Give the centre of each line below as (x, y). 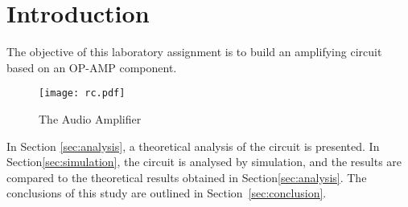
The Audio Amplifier (90, 118)
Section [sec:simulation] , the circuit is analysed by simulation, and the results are (204, 162)
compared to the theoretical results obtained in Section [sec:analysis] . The (187, 177)
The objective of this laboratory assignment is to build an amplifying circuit (194, 52)
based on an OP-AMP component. (92, 67)
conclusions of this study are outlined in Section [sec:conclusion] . (167, 193)
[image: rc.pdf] (82, 93)
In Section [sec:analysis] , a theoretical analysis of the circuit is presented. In (193, 146)
